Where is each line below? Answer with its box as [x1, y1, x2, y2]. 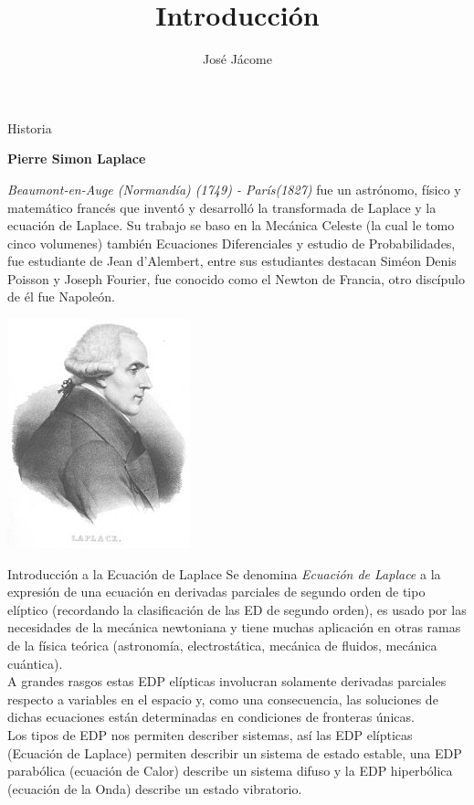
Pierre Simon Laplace [7, 149, 146, 168]
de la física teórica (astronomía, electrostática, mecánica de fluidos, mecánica [7, 636, 437, 655]
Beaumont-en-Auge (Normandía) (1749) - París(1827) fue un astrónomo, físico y [7, 179, 461, 198]
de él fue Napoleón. [7, 287, 115, 306]
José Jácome [203, 49, 272, 69]
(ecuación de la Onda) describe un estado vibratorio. [7, 779, 302, 798]
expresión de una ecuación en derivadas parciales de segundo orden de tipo [7, 582, 426, 601]
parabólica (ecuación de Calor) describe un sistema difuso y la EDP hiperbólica [7, 761, 453, 780]
